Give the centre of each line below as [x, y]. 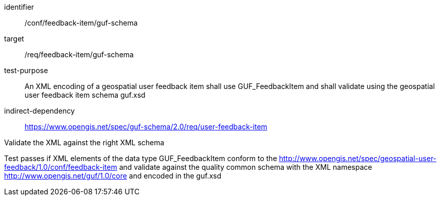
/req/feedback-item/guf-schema [79, 54]
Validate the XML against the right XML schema [84, 142]
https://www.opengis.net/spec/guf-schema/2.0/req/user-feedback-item [146, 127]
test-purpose [26, 70]
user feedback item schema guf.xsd [85, 95]
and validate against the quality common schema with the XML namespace [246, 167]
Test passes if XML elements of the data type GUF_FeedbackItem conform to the [141, 158]
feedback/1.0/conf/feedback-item [61, 167]
